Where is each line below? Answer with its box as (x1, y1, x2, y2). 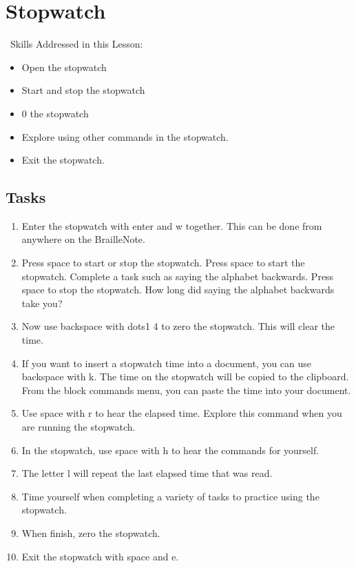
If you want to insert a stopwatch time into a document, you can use (21, 355, 312, 370)
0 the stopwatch (21, 106, 89, 120)
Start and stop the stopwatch (21, 83, 145, 97)
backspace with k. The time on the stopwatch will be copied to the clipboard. (21, 369, 349, 384)
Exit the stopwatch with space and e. (21, 549, 179, 563)
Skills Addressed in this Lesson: (10, 37, 143, 51)
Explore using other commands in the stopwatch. (21, 129, 229, 144)
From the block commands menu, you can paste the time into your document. (21, 382, 351, 397)
